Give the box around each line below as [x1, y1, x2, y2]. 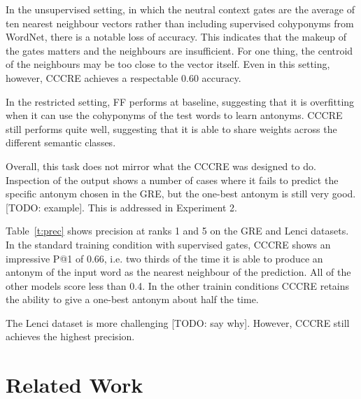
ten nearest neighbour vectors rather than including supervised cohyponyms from [6, 15, 354, 30]
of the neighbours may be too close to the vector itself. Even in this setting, [6, 57, 330, 71]
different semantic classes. [6, 135, 116, 150]
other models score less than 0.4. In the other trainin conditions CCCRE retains [6, 278, 350, 293]
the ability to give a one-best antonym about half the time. [6, 292, 259, 307]
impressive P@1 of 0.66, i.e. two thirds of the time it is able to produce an [6, 251, 323, 265]
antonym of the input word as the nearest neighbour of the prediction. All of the [6, 265, 351, 279]
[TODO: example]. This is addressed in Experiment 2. [6, 199, 237, 214]
